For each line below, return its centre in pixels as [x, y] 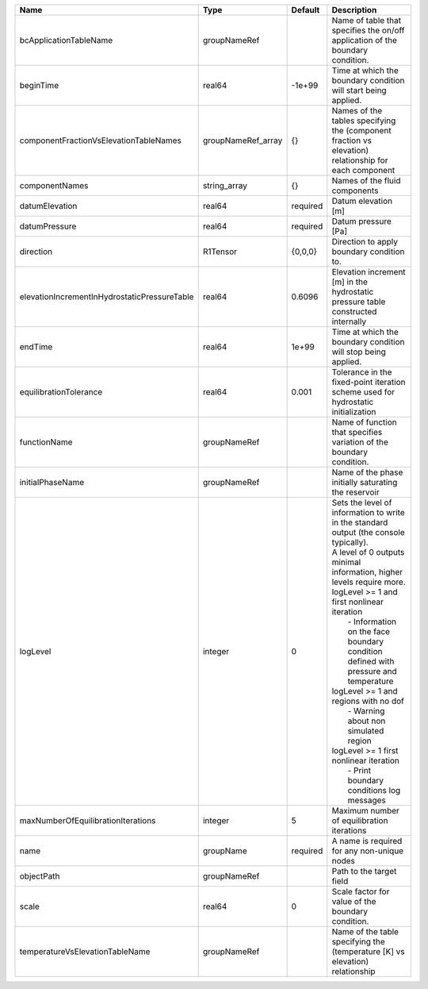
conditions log [374, 790]
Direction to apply [365, 242]
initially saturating [365, 482]
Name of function [364, 422]
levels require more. [369, 582]
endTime [36, 347]
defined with [371, 661]
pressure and [372, 671]
